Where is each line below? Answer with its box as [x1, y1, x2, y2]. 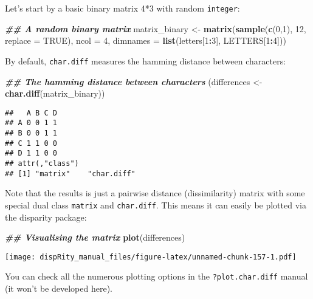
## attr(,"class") [5, 159, 79, 168]
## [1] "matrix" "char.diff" [5, 169, 136, 178]
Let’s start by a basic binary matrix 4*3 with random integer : [5, 2, 240, 14]
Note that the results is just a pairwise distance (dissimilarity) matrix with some [5, 187, 305, 199]
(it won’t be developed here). [5, 282, 112, 295]
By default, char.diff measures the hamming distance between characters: [5, 54, 286, 67]
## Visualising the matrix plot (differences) [5, 231, 185, 244]
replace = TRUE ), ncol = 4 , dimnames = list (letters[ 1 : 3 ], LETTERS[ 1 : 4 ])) [5, 34, 286, 47]
